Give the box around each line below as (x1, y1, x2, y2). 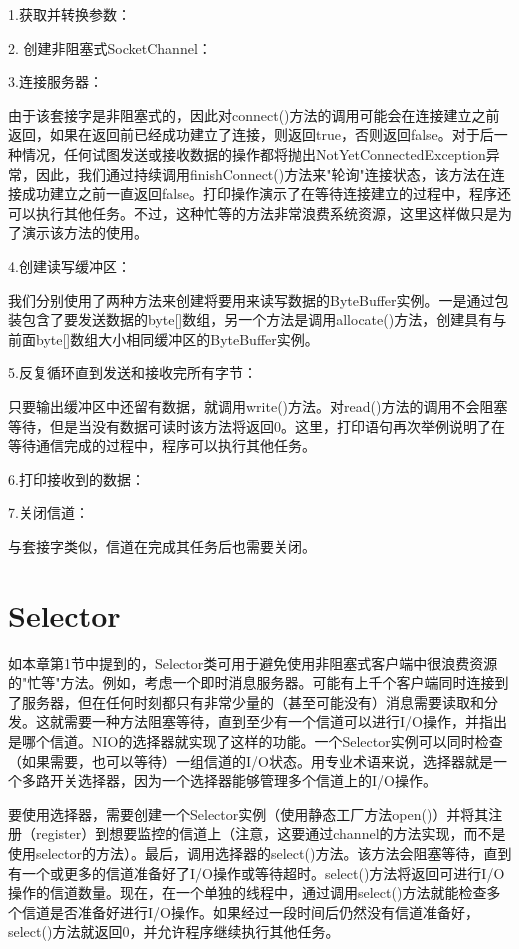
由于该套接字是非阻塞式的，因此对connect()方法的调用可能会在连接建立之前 (8, 104, 500, 125)
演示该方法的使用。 (21, 222, 148, 243)
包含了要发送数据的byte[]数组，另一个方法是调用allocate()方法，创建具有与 (21, 309, 507, 330)
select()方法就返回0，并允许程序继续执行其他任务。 (8, 921, 340, 942)
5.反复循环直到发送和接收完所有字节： (8, 362, 257, 383)
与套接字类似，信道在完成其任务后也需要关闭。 (8, 535, 316, 556)
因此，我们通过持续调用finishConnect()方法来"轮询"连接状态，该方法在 (35, 163, 491, 184)
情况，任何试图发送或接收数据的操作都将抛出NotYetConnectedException (21, 143, 486, 164)
